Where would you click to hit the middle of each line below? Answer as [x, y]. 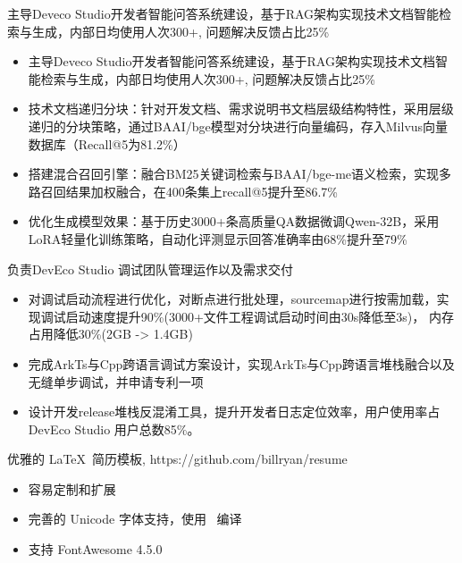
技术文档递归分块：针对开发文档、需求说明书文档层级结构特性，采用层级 [241, 109]
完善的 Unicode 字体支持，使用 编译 [135, 519]
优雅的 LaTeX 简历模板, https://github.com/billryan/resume [177, 459]
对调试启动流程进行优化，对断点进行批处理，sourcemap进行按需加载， [232, 299]
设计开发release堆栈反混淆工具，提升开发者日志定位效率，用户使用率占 [234, 412]
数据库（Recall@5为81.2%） [107, 143]
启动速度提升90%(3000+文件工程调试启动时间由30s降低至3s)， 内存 [260, 316]
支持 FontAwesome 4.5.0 [95, 549]
